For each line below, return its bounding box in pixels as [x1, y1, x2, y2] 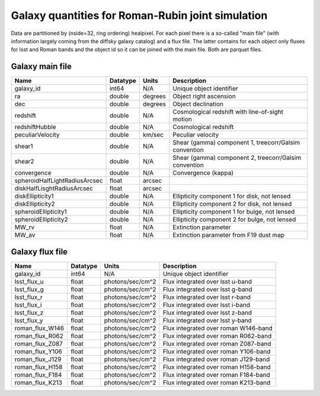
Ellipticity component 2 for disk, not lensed [172, 200, 292, 208]
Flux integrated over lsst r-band [162, 293, 251, 301]
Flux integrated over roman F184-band [162, 371, 271, 379]
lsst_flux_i [14, 301, 42, 309]
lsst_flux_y [14, 316, 44, 324]
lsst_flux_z [14, 308, 44, 317]
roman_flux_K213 [14, 378, 62, 387]
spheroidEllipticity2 [14, 215, 68, 224]
